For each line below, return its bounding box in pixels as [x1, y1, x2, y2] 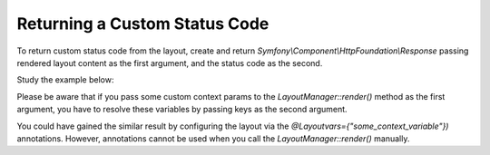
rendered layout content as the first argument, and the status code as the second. [16, 57, 323, 68]
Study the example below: [16, 74, 114, 85]
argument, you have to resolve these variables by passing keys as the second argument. [16, 104, 348, 115]
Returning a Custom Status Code [16, 14, 269, 34]
